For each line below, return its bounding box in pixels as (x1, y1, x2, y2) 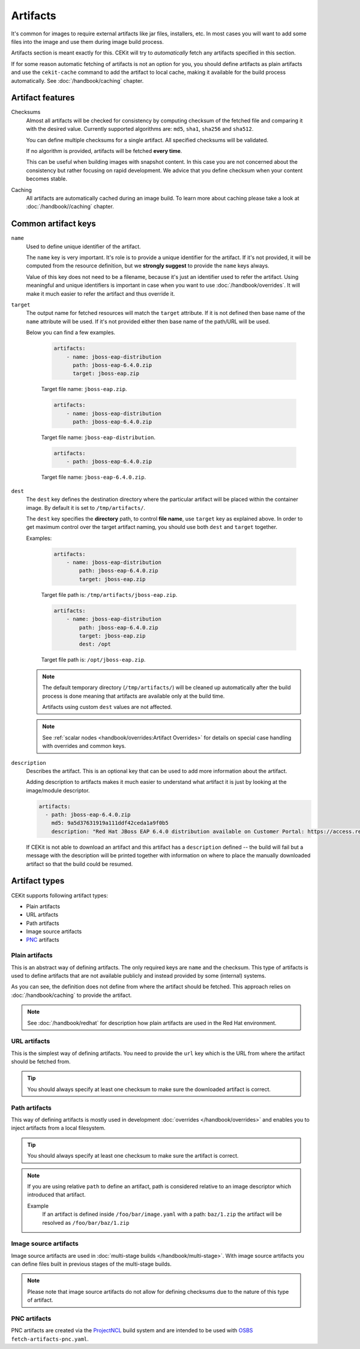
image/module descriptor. (26, 786, 90, 794)
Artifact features (11, 93, 75, 103)
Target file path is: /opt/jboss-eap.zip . (41, 656, 146, 663)
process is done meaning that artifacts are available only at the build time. (42, 692, 225, 699)
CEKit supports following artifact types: (11, 891, 108, 899)
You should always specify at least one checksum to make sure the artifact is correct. (27, 1152, 239, 1159)
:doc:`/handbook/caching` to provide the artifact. (11, 992, 132, 999)
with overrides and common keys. (42, 743, 126, 750)
